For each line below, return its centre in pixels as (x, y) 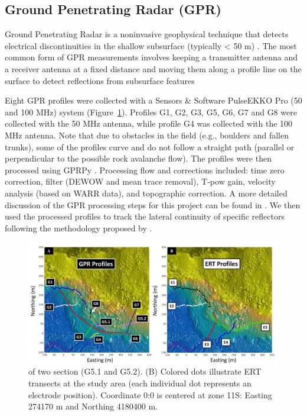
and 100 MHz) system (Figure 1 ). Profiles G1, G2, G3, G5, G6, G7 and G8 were (151, 112)
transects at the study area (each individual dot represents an (140, 383)
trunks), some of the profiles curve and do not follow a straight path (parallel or (150, 146)
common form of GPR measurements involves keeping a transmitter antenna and (151, 57)
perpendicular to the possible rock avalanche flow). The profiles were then (138, 158)
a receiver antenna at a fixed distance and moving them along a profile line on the (153, 68)
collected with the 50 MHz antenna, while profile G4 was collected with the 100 (149, 123)
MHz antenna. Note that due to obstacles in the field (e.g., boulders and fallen (147, 135)
